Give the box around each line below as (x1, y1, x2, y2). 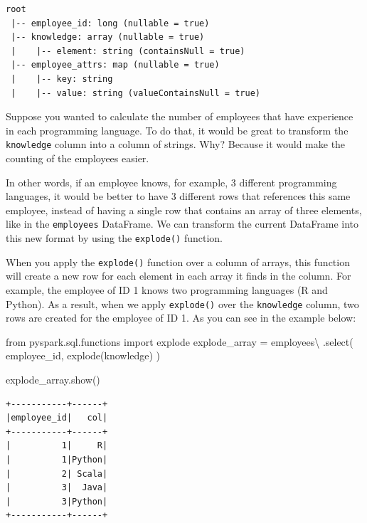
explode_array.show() (6, 371, 100, 386)
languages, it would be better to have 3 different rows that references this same (6, 189, 351, 204)
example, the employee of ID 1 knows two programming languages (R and (6, 282, 328, 297)
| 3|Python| (6, 496, 108, 507)
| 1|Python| (6, 454, 108, 465)
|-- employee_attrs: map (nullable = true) (11, 60, 220, 70)
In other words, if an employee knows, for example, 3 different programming (6, 174, 337, 189)
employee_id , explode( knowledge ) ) (6, 348, 161, 363)
